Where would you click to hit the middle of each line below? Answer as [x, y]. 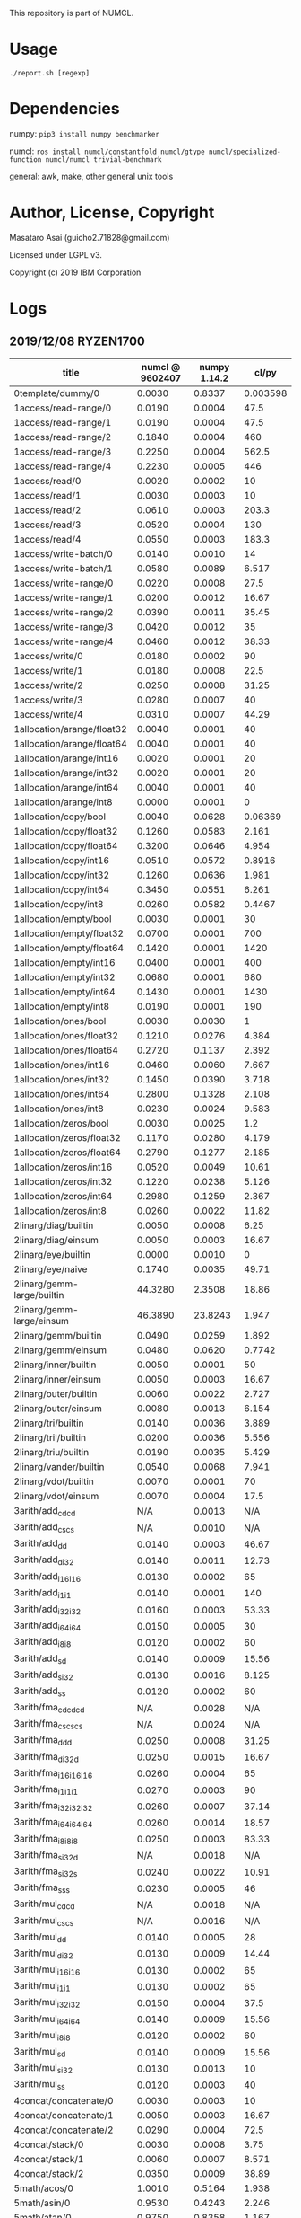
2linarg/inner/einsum [57, 1379]
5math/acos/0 [44, 2188]
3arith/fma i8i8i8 [46, 1839]
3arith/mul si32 [43, 2069]
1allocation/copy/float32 [66, 831]
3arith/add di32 [44, 1560]
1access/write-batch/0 [64, 553]
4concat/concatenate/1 [64, 2115]
